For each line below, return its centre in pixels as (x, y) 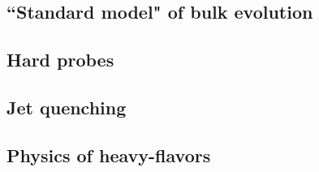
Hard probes (60, 60)
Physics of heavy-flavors (109, 155)
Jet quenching (67, 107)
